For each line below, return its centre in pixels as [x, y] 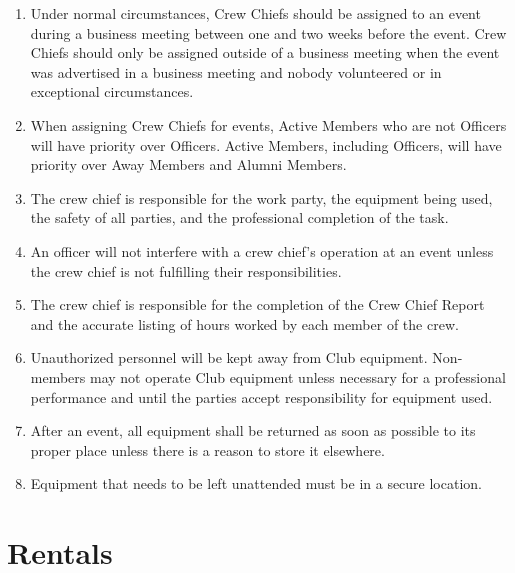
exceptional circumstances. [112, 91]
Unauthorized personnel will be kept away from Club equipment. [229, 357]
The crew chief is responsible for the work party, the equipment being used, [261, 197]
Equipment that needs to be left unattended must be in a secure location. [256, 483]
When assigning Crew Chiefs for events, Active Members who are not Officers [268, 124]
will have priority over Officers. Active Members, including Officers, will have [266, 144]
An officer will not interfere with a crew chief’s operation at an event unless [262, 250]
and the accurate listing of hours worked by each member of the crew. [244, 323]
